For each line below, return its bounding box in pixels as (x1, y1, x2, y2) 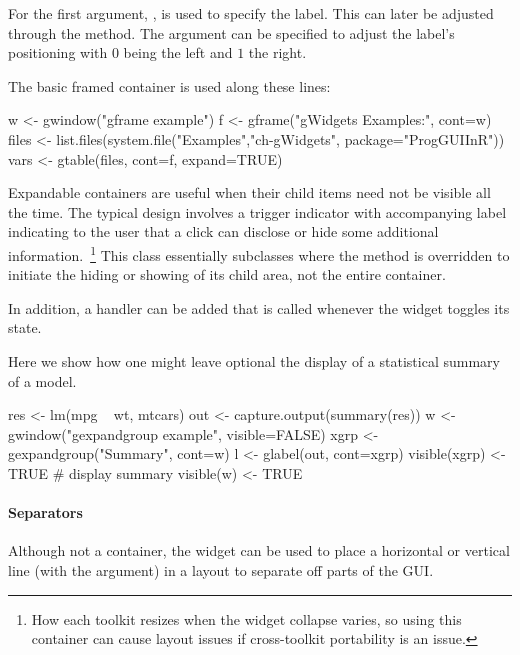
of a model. (8, 370, 77, 391)
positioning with (8, 42, 108, 63)
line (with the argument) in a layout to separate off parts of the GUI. (8, 559, 434, 580)
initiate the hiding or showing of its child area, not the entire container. (8, 264, 446, 285)
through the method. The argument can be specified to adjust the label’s (8, 22, 455, 43)
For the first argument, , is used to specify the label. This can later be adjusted (8, 3, 494, 23)
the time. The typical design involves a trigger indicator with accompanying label (8, 201, 507, 222)
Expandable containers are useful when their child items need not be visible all (8, 182, 491, 203)
